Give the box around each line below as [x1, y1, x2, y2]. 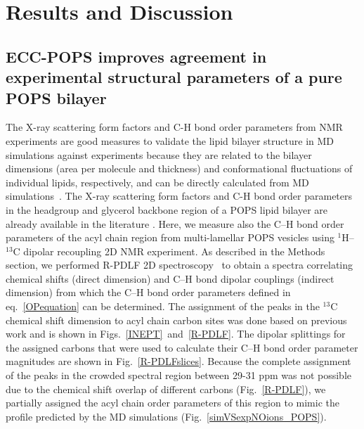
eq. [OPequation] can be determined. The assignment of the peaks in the [6, 299, 320, 314]
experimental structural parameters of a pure [6, 66, 342, 88]
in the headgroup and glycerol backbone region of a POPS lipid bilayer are [6, 202, 327, 217]
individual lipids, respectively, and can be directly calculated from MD [6, 174, 309, 189]
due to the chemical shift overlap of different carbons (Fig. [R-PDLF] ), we [6, 381, 326, 396]
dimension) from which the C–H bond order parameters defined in [6, 285, 291, 300]
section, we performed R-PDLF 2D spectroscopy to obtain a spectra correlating [6, 257, 353, 272]
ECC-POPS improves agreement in [6, 45, 267, 67]
